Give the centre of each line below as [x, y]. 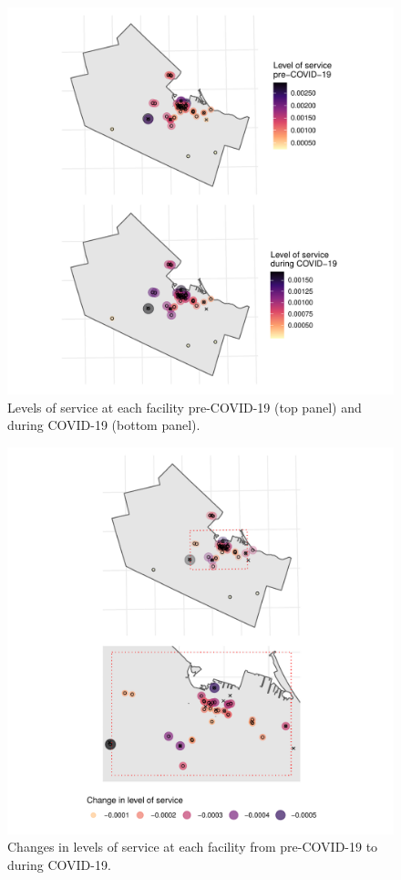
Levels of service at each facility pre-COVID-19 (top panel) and [185, 407]
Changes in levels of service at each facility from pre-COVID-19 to [193, 847]
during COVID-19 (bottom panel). [104, 425]
